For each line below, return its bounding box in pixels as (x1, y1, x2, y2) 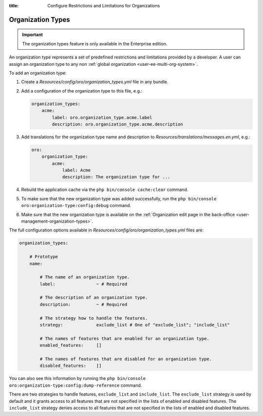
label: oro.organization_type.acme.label (52, 114, 152, 120)
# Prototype (29, 254, 58, 260)
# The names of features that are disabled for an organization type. (39, 356, 212, 361)
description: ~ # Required (39, 302, 128, 307)
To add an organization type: (9, 70, 67, 76)
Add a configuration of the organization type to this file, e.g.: (21, 88, 143, 94)
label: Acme (62, 168, 91, 173)
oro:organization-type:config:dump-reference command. (9, 382, 142, 388)
